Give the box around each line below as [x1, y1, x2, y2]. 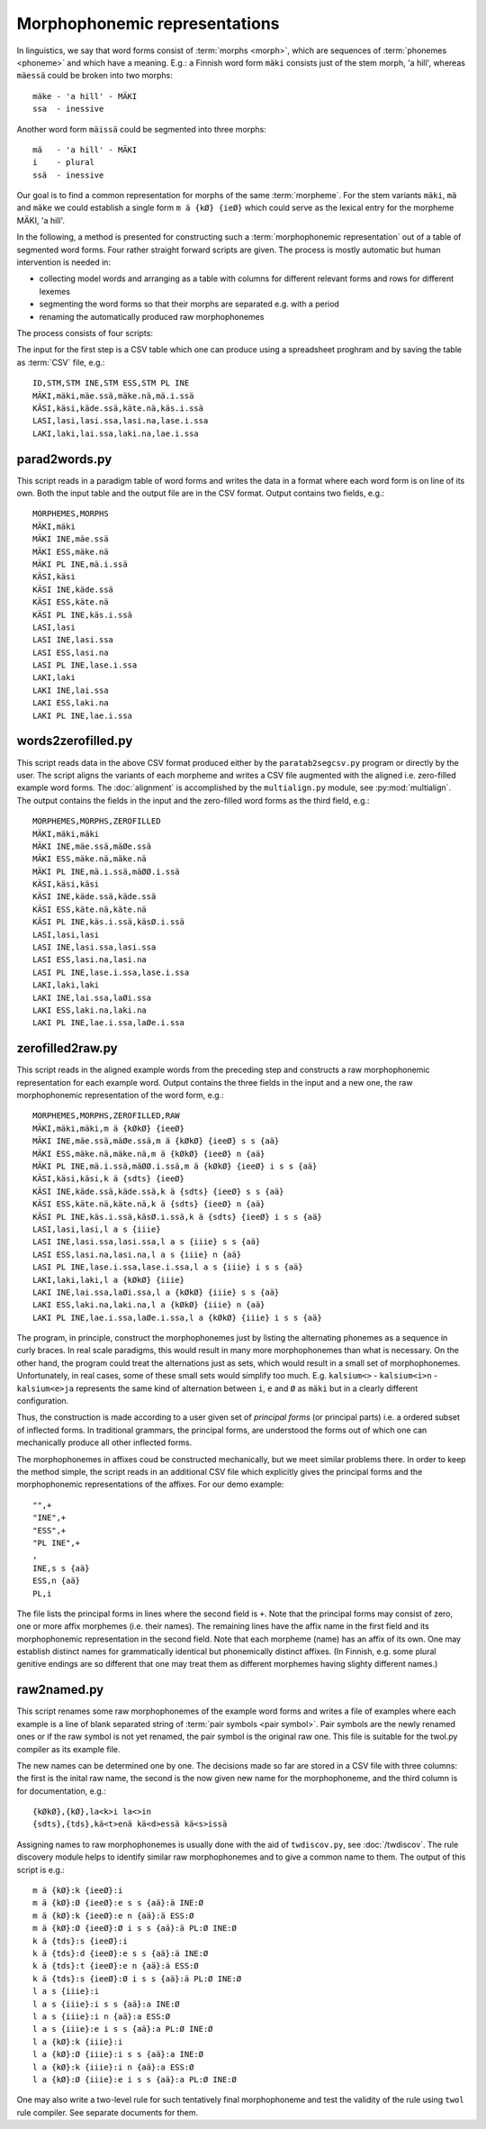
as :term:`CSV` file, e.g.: [16, 357, 105, 368]
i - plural [32, 158, 94, 168]
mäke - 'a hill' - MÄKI [32, 91, 138, 101]
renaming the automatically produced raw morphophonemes [39, 311, 265, 322]
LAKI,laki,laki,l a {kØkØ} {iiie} [32, 1275, 184, 1285]
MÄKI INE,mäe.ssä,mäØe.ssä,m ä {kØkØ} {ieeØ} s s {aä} [32, 1136, 280, 1146]
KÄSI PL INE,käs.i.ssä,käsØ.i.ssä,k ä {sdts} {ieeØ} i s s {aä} [32, 1212, 323, 1222]
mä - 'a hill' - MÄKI [32, 144, 138, 155]
